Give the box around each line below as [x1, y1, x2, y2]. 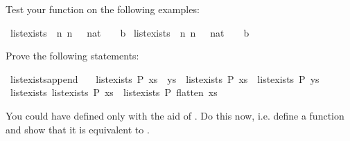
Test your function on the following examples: [6, 2, 200, 16]
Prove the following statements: [6, 48, 139, 63]
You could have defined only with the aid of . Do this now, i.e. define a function [6, 108, 344, 122]
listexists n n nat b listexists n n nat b [10, 25, 250, 39]
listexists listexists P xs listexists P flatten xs [10, 85, 218, 100]
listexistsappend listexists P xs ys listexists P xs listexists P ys [10, 71, 320, 86]
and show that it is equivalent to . [6, 122, 150, 136]
